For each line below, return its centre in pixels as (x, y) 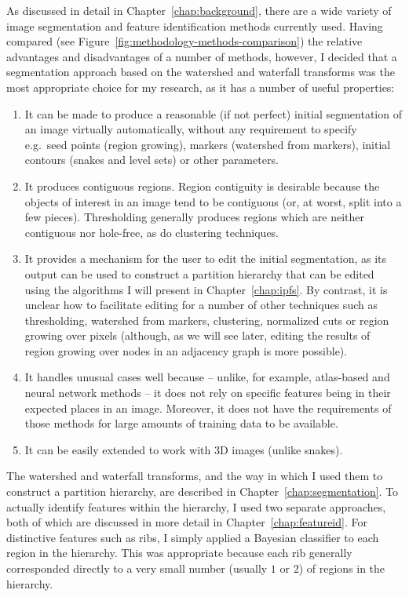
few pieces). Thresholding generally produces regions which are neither (195, 217)
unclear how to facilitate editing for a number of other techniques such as (201, 305)
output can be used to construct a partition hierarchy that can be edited (199, 273)
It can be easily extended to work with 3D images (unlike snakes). (184, 449)
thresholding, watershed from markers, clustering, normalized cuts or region (207, 320)
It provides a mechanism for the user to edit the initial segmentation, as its (206, 258)
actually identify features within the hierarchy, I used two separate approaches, (196, 506)
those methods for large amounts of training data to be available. (181, 423)
